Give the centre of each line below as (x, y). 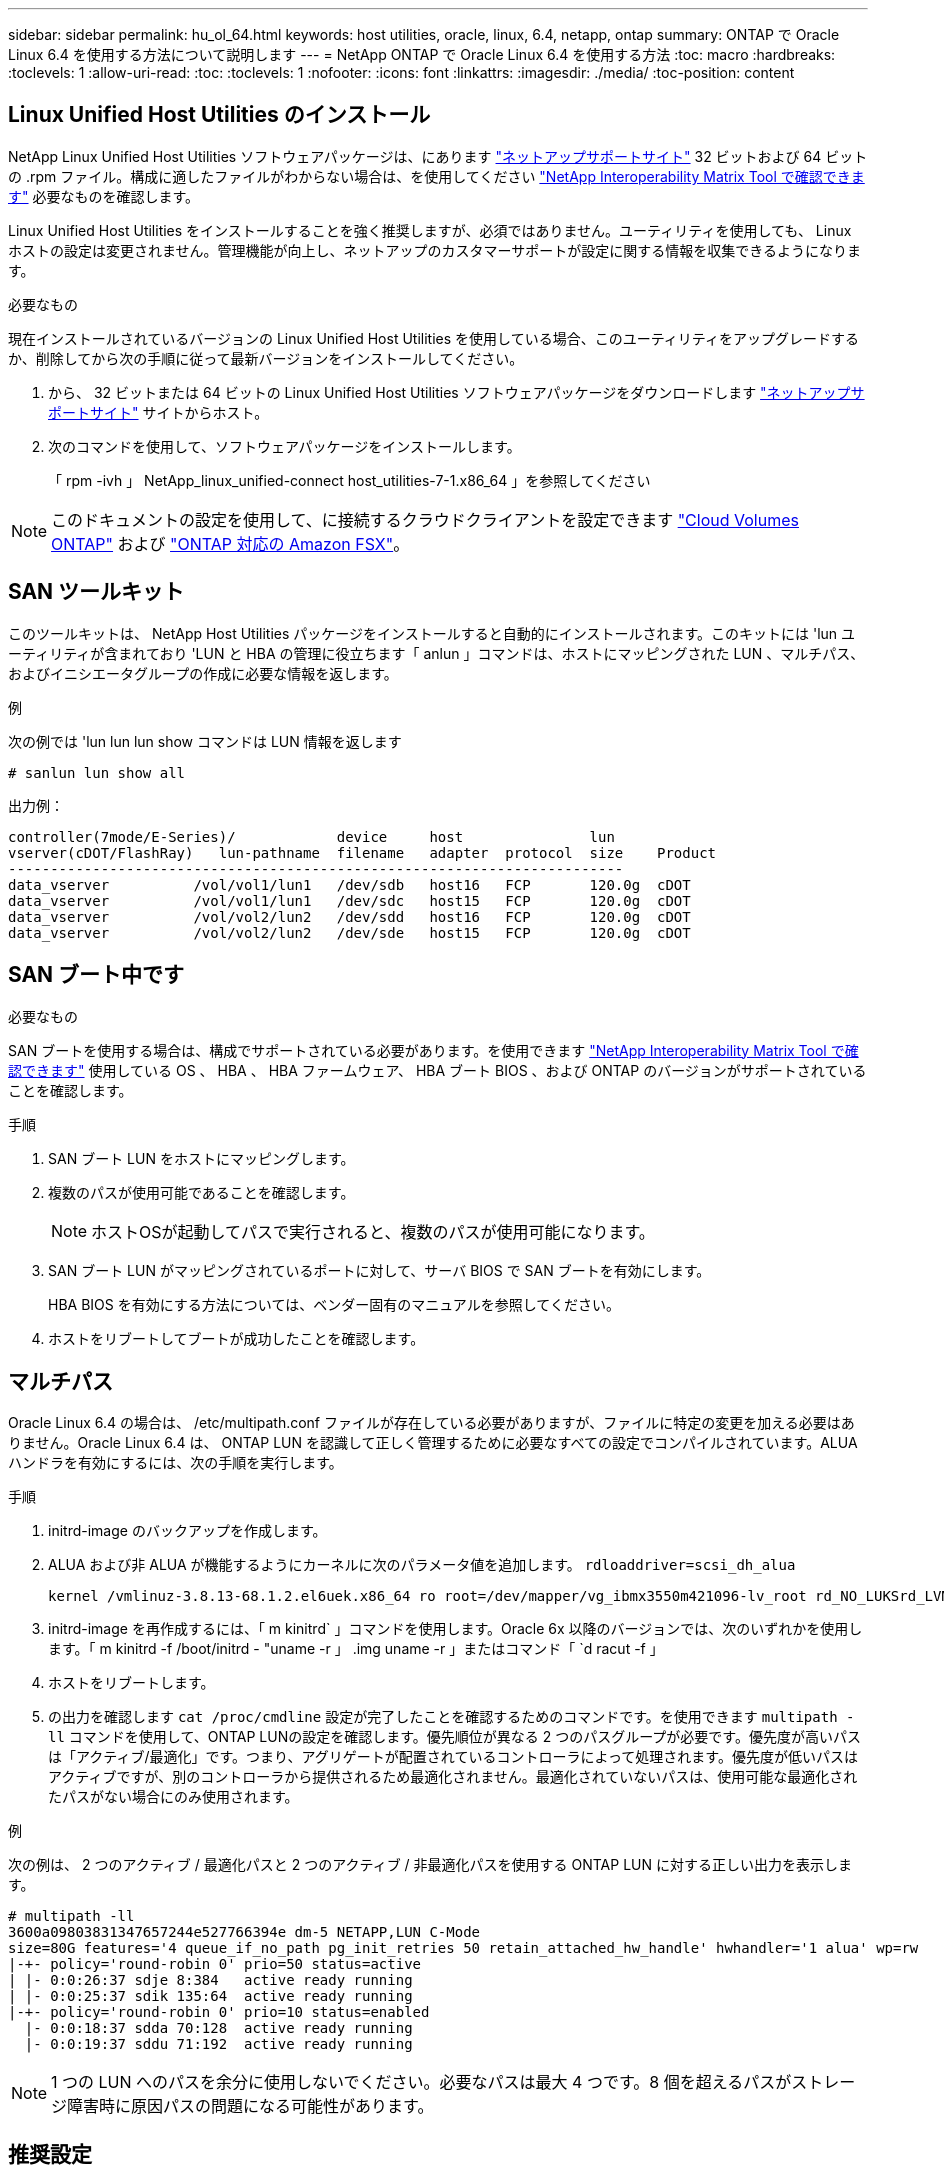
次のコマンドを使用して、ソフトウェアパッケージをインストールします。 (284, 446)
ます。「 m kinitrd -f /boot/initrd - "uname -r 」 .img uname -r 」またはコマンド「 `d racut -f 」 (356, 1649)
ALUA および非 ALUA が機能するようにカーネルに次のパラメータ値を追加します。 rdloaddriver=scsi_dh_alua (422, 1565)
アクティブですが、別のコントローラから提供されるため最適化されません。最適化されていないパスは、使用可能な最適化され (453, 1777)
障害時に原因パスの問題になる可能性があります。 (250, 2106)
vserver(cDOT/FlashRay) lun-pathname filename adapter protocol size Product (362, 852)
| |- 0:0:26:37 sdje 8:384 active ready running (210, 1980)
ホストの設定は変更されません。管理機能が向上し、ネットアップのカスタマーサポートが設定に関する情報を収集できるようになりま (435, 250)
